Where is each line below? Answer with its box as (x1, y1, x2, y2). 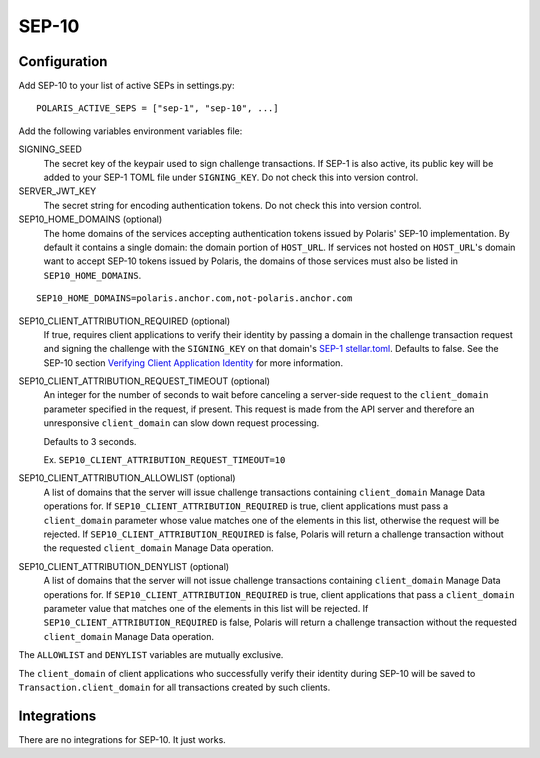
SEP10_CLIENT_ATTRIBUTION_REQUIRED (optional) (18, 315, 231, 327)
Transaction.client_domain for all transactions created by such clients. (18, 681, 331, 693)
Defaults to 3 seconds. (43, 435, 137, 447)
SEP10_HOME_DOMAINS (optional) (18, 213, 163, 225)
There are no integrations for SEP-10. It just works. (18, 733, 227, 745)
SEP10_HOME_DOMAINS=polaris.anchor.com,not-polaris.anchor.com (36, 293, 353, 304)
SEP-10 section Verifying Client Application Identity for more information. (43, 356, 344, 369)
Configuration (18, 53, 108, 70)
